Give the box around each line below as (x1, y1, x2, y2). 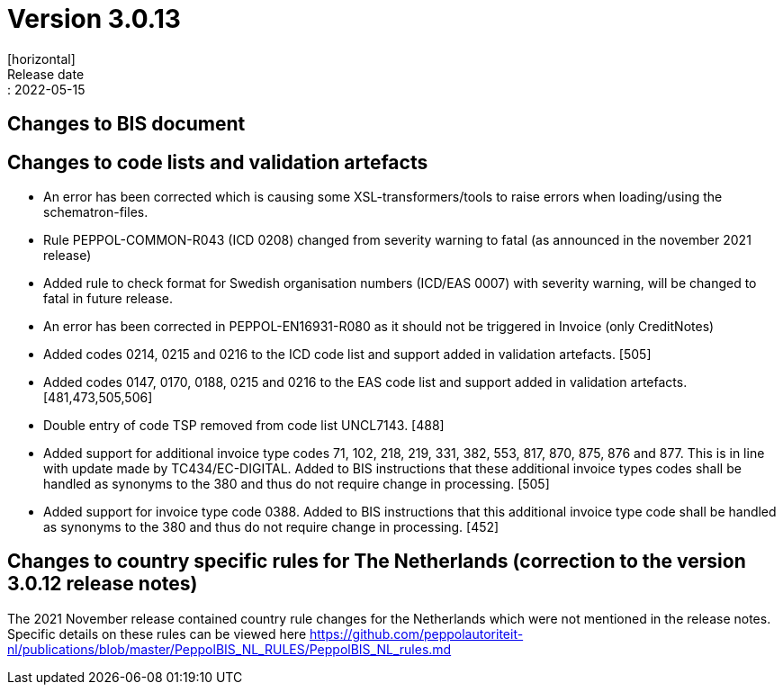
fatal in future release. (43, 291, 174, 307)
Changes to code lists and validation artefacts (7, 150, 428, 174)
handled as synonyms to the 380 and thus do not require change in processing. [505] (43, 476, 550, 492)
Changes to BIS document (7, 112, 246, 136)
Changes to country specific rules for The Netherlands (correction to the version (7, 550, 746, 573)
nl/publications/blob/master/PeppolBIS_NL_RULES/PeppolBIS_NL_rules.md (7, 641, 452, 657)
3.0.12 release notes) (7, 572, 198, 596)
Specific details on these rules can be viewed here (7, 625, 307, 642)
